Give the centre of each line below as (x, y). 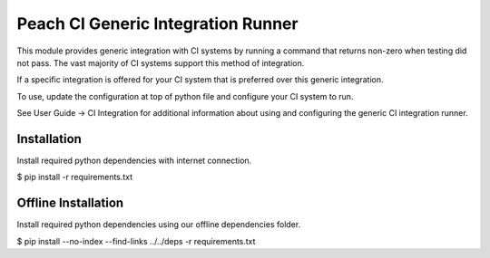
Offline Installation (70, 203)
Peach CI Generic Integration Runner (157, 24)
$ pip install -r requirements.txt (75, 177)
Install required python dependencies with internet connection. (134, 161)
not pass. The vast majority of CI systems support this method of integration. (161, 62)
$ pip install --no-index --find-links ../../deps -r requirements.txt (136, 241)
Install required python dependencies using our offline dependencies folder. (159, 225)
